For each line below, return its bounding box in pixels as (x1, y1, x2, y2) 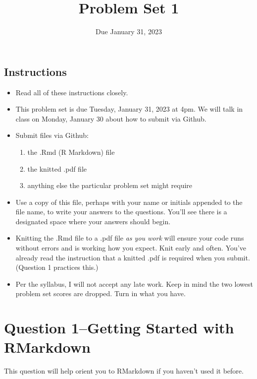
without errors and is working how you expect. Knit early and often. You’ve (15, 243, 246, 253)
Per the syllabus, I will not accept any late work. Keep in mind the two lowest (15, 278, 253, 289)
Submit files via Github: (15, 130, 89, 140)
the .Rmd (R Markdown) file (27, 146, 115, 157)
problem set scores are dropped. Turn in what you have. (15, 288, 186, 299)
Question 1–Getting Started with (4, 317, 234, 338)
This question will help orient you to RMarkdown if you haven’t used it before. (4, 366, 244, 376)
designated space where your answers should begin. (15, 216, 171, 226)
